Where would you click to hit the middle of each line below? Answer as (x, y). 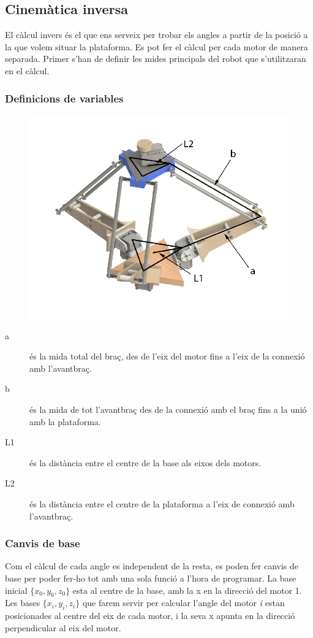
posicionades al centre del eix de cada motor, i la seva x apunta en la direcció (150, 616)
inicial (16, 590)
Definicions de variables (64, 98)
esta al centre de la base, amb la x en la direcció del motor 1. (187, 590)
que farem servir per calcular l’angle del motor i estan (183, 603)
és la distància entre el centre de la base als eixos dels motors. (145, 462)
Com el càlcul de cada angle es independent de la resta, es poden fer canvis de (152, 566)
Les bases (23, 603)
